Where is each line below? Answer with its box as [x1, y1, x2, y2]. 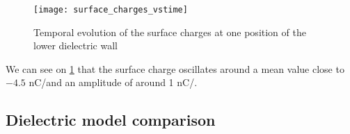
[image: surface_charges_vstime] [33, 5, 188, 15]
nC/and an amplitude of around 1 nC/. [29, 75, 198, 90]
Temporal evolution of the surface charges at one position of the [33, 24, 306, 39]
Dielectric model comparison [6, 109, 216, 131]
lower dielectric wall [33, 38, 118, 53]
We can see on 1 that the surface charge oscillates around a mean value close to [6, 61, 344, 76]
